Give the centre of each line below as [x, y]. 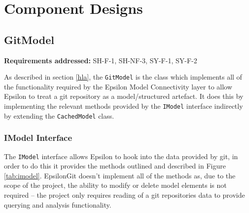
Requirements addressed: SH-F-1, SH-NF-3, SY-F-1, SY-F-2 [101, 60]
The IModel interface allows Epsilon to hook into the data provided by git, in [121, 156]
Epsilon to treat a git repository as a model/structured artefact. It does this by [124, 96]
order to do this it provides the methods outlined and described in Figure [115, 166]
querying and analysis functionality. [58, 204]
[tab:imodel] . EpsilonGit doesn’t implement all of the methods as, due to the [120, 175]
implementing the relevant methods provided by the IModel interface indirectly [124, 106]
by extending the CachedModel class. [59, 115]
